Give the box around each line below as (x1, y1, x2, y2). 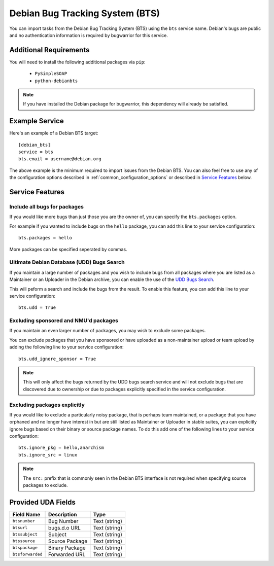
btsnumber (12, 518, 36, 524)
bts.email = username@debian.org (18, 156, 101, 162)
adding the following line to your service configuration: (9, 344, 124, 350)
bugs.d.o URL (48, 524, 81, 531)
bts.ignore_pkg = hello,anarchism (18, 445, 104, 451)
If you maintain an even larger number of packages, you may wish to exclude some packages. (9, 328, 206, 334)
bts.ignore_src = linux (18, 452, 78, 457)
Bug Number (48, 517, 79, 524)
